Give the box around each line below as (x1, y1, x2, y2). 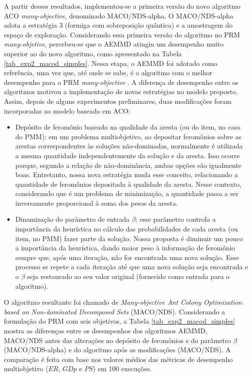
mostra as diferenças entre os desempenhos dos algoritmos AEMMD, (4, 326, 207, 335)
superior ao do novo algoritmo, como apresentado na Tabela (4, 48, 182, 58)
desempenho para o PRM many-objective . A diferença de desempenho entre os (4, 77, 238, 87)
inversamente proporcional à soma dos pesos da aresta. (15, 197, 178, 208)
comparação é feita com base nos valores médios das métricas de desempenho (4, 354, 233, 364)
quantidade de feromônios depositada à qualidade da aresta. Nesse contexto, (15, 179, 242, 189)
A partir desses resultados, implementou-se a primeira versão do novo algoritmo (4, 1, 241, 11)
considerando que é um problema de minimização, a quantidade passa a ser (15, 188, 239, 198)
